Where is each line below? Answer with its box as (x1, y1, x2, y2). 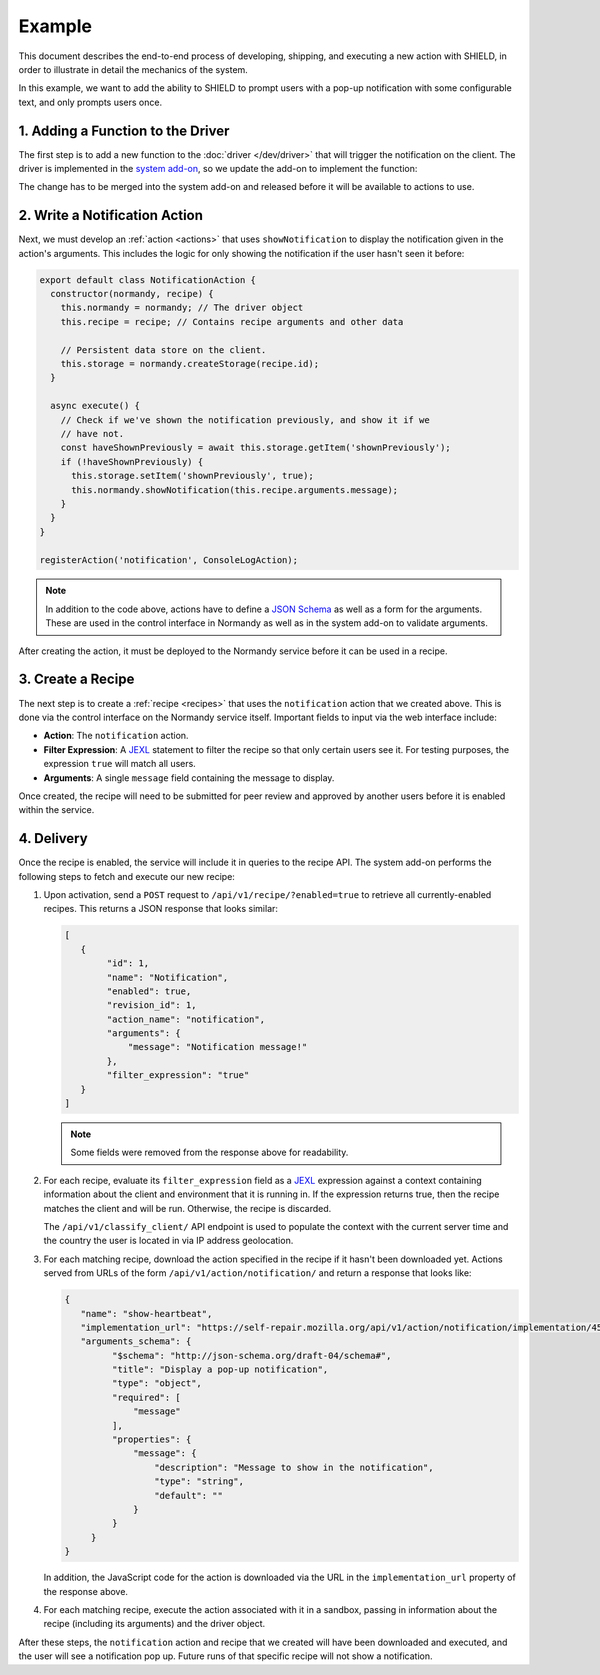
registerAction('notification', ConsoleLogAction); (39, 554, 299, 565)
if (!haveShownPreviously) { (60, 456, 204, 467)
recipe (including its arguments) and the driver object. (43, 1618, 266, 1630)
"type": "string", (153, 1476, 245, 1487)
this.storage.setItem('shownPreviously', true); (71, 470, 314, 482)
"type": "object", (111, 1378, 202, 1389)
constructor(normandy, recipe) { (50, 288, 214, 300)
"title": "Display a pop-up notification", (111, 1364, 329, 1375)
